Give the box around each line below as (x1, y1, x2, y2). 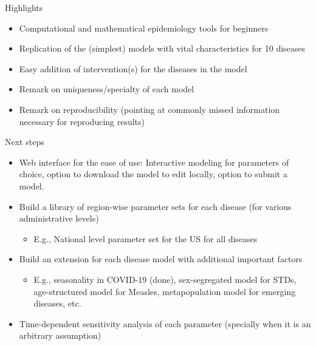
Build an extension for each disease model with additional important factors (19, 253, 303, 265)
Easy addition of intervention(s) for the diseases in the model (19, 62, 247, 75)
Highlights (5, 1, 43, 13)
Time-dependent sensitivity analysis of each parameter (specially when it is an (19, 317, 311, 330)
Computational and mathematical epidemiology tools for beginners (19, 21, 269, 34)
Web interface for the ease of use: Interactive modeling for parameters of (19, 155, 289, 168)
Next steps (5, 135, 44, 148)
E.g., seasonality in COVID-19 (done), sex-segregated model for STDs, (33, 273, 297, 285)
